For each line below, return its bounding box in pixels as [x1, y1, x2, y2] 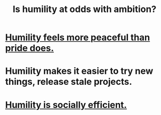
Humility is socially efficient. [5, 99, 127, 110]
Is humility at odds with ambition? [12, 4, 157, 15]
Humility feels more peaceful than [5, 32, 150, 43]
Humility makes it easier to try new [5, 65, 153, 77]
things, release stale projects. [5, 76, 132, 87]
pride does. [5, 43, 54, 54]
